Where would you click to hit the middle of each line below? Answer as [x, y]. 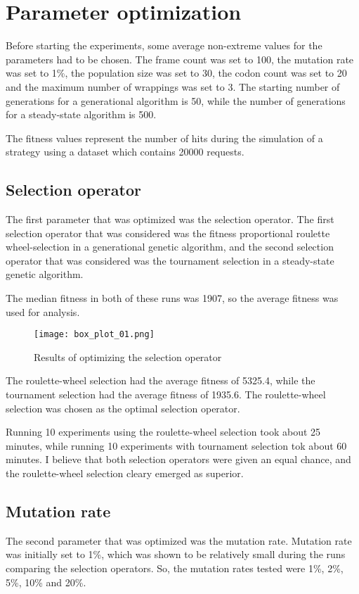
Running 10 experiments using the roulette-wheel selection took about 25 [163, 432]
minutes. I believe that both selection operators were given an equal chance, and [178, 459]
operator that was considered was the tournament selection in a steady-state [170, 260]
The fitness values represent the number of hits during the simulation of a [164, 138]
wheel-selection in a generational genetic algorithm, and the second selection [170, 247]
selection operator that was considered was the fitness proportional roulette [168, 233]
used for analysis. [43, 311]
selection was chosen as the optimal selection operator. [123, 408]
